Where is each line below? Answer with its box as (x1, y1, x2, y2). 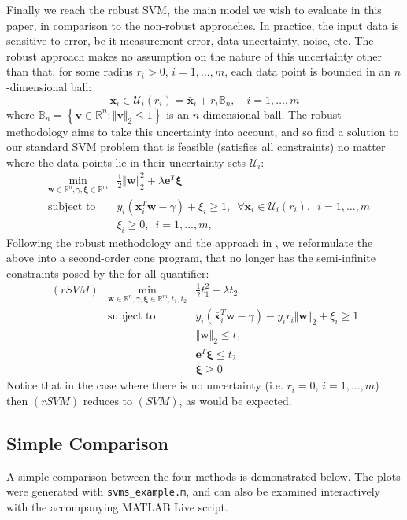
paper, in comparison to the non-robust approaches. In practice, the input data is (6, 17, 399, 33)
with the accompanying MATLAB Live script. (6, 499, 228, 515)
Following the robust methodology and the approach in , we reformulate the (6, 234, 373, 250)
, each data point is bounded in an (224, 63, 391, 79)
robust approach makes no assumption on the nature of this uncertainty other (6, 47, 382, 64)
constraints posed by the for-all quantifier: (6, 264, 209, 281)
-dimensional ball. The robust (199, 105, 342, 122)
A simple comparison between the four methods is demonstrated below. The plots (6, 467, 401, 484)
